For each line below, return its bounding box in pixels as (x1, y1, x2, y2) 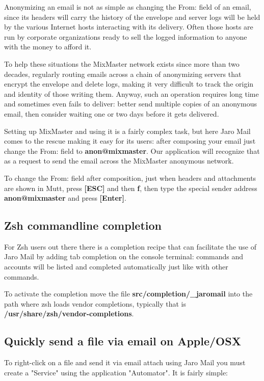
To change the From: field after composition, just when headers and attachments (4, 172, 256, 183)
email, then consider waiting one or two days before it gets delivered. (4, 108, 219, 119)
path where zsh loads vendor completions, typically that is (4, 298, 186, 309)
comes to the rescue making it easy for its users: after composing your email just (4, 135, 256, 146)
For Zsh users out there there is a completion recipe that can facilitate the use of (4, 241, 257, 252)
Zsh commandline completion (4, 217, 162, 233)
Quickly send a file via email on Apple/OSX (4, 333, 241, 349)
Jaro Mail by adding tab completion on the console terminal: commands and (4, 251, 244, 262)
